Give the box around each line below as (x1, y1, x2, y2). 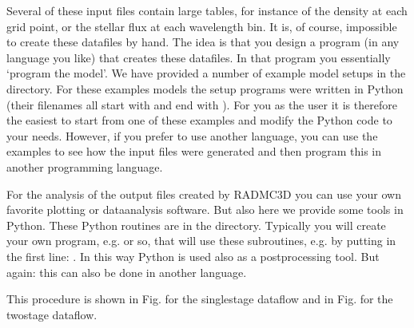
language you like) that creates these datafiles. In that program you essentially (6, 49, 391, 65)
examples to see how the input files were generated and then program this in (6, 143, 382, 160)
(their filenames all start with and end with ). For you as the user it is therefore (6, 96, 397, 113)
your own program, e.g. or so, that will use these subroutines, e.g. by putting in (6, 232, 396, 249)
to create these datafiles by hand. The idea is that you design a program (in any (6, 34, 400, 50)
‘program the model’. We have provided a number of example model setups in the (6, 65, 406, 81)
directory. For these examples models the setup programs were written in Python (6, 80, 404, 97)
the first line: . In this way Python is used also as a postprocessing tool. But (6, 247, 380, 264)
